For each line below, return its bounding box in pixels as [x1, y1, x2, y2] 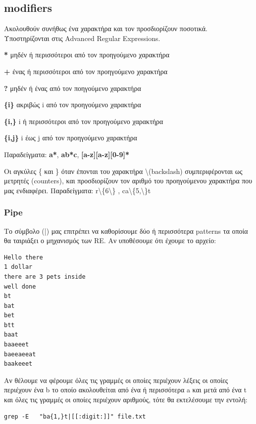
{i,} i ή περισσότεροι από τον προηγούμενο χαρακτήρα [4, 116, 163, 126]
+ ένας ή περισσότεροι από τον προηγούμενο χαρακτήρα [4, 66, 168, 76]
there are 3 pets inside [4, 273, 86, 280]
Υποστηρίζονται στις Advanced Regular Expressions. [4, 33, 160, 43]
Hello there [4, 254, 43, 261]
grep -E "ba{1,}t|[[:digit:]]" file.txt [4, 413, 146, 420]
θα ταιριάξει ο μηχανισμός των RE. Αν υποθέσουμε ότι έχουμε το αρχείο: [4, 235, 216, 246]
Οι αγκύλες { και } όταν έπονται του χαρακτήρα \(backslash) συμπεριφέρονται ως [4, 166, 243, 176]
